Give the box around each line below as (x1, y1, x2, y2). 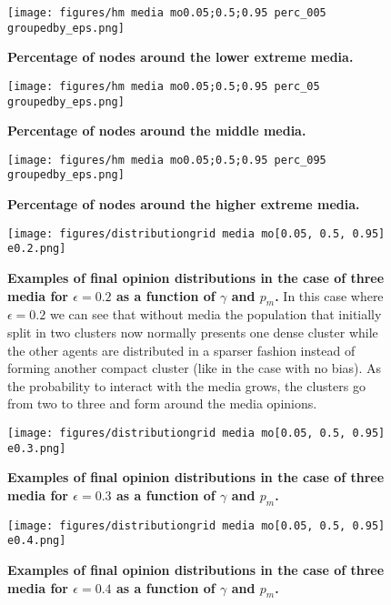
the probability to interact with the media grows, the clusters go (7, 376, 366, 395)
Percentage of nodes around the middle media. (7, 121, 306, 140)
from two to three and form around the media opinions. (7, 394, 317, 413)
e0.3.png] (7, 441, 66, 455)
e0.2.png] (7, 242, 66, 256)
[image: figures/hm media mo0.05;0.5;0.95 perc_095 (7, 153, 326, 166)
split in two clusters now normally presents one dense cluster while (7, 323, 378, 342)
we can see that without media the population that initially (49, 305, 382, 324)
